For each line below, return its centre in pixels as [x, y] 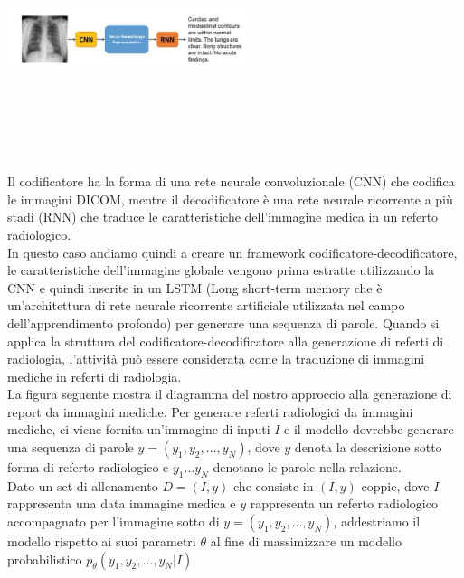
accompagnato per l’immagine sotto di [114, 521]
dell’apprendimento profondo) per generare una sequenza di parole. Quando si [223, 322]
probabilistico [45, 559]
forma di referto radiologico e [88, 467]
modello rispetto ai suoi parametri [102, 541]
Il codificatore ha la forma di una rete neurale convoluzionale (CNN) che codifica [231, 181]
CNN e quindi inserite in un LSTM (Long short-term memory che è [195, 287]
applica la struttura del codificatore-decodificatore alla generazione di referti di [226, 341]
